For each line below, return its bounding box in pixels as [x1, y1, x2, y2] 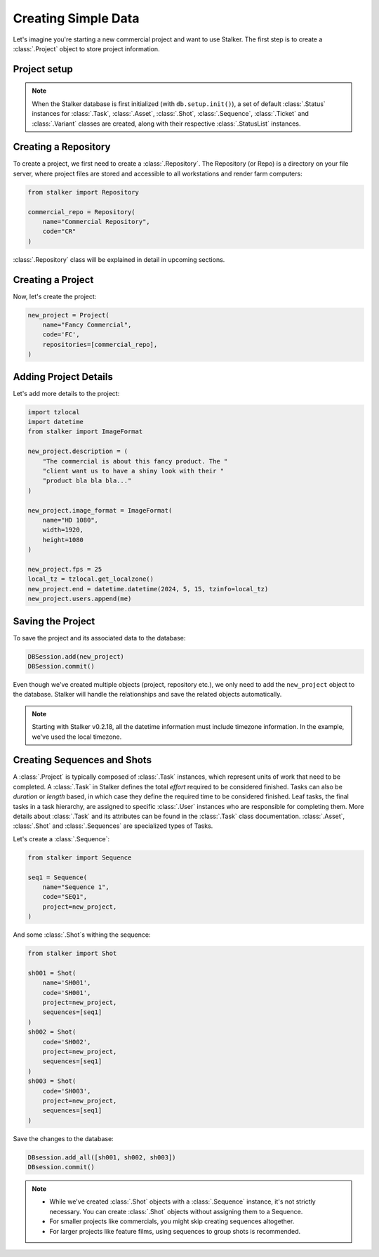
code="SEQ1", [42, 893, 88, 901]
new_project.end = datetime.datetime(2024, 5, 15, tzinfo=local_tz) [27, 585, 269, 593]
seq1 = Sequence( [27, 873, 88, 881]
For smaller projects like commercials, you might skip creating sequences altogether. [49, 1217, 295, 1225]
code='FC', [42, 331, 80, 338]
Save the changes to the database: [13, 1134, 114, 1143]
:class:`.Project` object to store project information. [13, 44, 160, 53]
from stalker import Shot [27, 949, 117, 958]
